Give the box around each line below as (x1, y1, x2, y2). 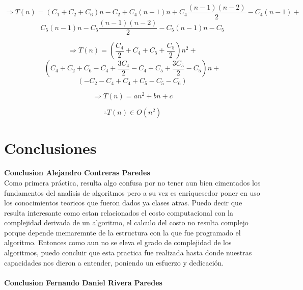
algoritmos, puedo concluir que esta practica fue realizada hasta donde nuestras (4, 247, 252, 258)
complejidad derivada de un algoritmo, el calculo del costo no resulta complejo (4, 217, 249, 228)
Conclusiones (4, 138, 97, 159)
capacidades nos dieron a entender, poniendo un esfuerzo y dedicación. (4, 257, 224, 268)
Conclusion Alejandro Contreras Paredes (4, 167, 150, 178)
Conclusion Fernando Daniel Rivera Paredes (4, 277, 162, 287)
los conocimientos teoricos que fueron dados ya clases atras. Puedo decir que (4, 197, 242, 208)
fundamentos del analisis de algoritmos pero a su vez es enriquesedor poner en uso (4, 187, 260, 198)
